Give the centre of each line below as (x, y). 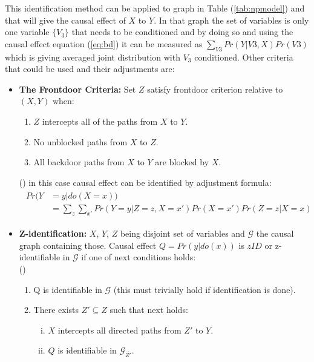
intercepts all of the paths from (100, 121)
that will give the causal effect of (65, 20)
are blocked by (182, 162)
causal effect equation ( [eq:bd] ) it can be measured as (104, 43)
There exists (56, 310)
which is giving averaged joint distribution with (93, 57)
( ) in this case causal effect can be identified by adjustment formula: (145, 182)
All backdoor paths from (79, 162)
